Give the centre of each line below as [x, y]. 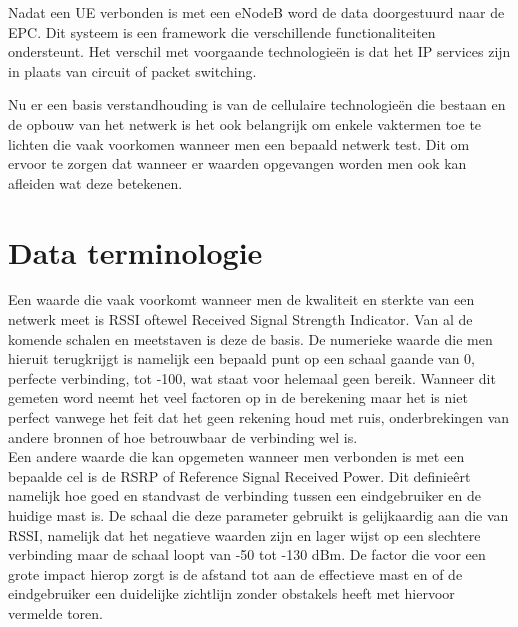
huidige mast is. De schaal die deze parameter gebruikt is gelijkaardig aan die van [258, 515]
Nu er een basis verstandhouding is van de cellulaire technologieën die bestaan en [257, 104]
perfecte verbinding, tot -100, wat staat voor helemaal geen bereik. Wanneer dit [252, 377]
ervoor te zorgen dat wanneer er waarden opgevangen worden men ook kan [237, 163]
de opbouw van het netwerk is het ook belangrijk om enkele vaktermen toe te [245, 123]
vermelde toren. [55, 612]
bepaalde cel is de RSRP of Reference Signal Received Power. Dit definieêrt [239, 475]
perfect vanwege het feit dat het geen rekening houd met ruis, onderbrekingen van [259, 417]
